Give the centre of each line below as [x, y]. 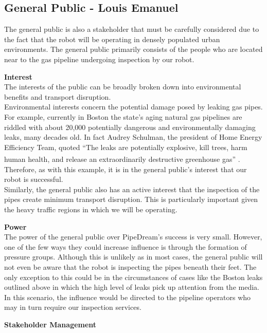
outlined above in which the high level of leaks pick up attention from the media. [132, 287]
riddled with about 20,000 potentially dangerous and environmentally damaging [130, 127]
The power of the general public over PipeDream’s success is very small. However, [133, 237]
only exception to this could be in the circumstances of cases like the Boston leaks [133, 277]
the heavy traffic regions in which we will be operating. [91, 209]
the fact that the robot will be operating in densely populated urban [112, 39]
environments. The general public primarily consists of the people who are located [133, 49]
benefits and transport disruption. [58, 96]
